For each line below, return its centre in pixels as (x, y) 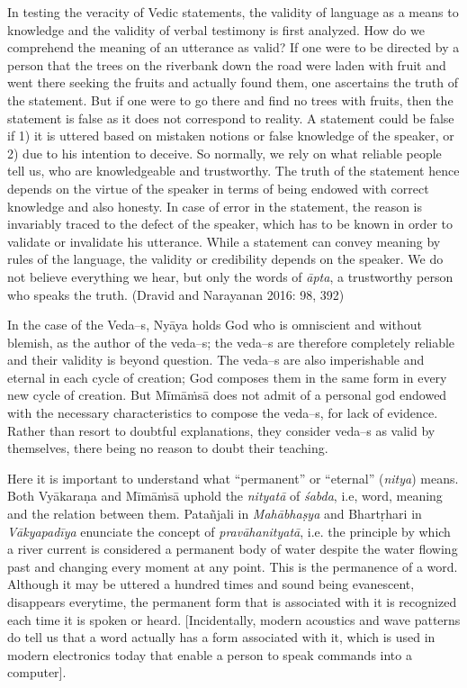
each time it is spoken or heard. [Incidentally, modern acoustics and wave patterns (234, 619)
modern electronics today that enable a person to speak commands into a (210, 654)
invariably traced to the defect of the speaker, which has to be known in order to (230, 224)
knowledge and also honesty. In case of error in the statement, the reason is (215, 206)
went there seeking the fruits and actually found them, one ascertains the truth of (233, 82)
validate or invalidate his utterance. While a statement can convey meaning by (224, 241)
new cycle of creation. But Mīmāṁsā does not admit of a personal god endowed (227, 395)
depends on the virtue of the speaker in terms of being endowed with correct (218, 188)
